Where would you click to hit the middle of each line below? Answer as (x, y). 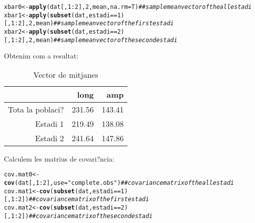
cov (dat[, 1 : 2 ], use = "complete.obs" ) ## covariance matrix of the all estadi (119, 183)
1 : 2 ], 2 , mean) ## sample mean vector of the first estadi (92, 24)
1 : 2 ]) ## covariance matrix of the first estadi (80, 199)
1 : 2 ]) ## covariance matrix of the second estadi (82, 216)
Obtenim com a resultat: (41, 56)
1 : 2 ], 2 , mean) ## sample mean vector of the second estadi (94, 40)
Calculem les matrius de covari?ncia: (59, 158)
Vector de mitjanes (66, 74)
